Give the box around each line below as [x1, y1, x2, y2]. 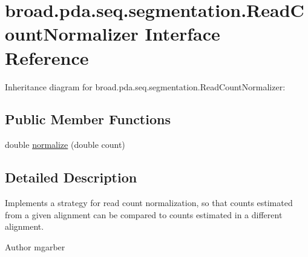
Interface [145, 21, 220, 46]
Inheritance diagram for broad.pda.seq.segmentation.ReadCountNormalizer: [5, 80, 286, 93]
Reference [5, 45, 89, 70]
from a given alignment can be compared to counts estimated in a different [5, 208, 283, 221]
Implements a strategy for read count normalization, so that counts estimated [5, 196, 293, 209]
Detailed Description [5, 168, 137, 187]
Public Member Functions [5, 110, 171, 128]
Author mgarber [5, 240, 65, 253]
